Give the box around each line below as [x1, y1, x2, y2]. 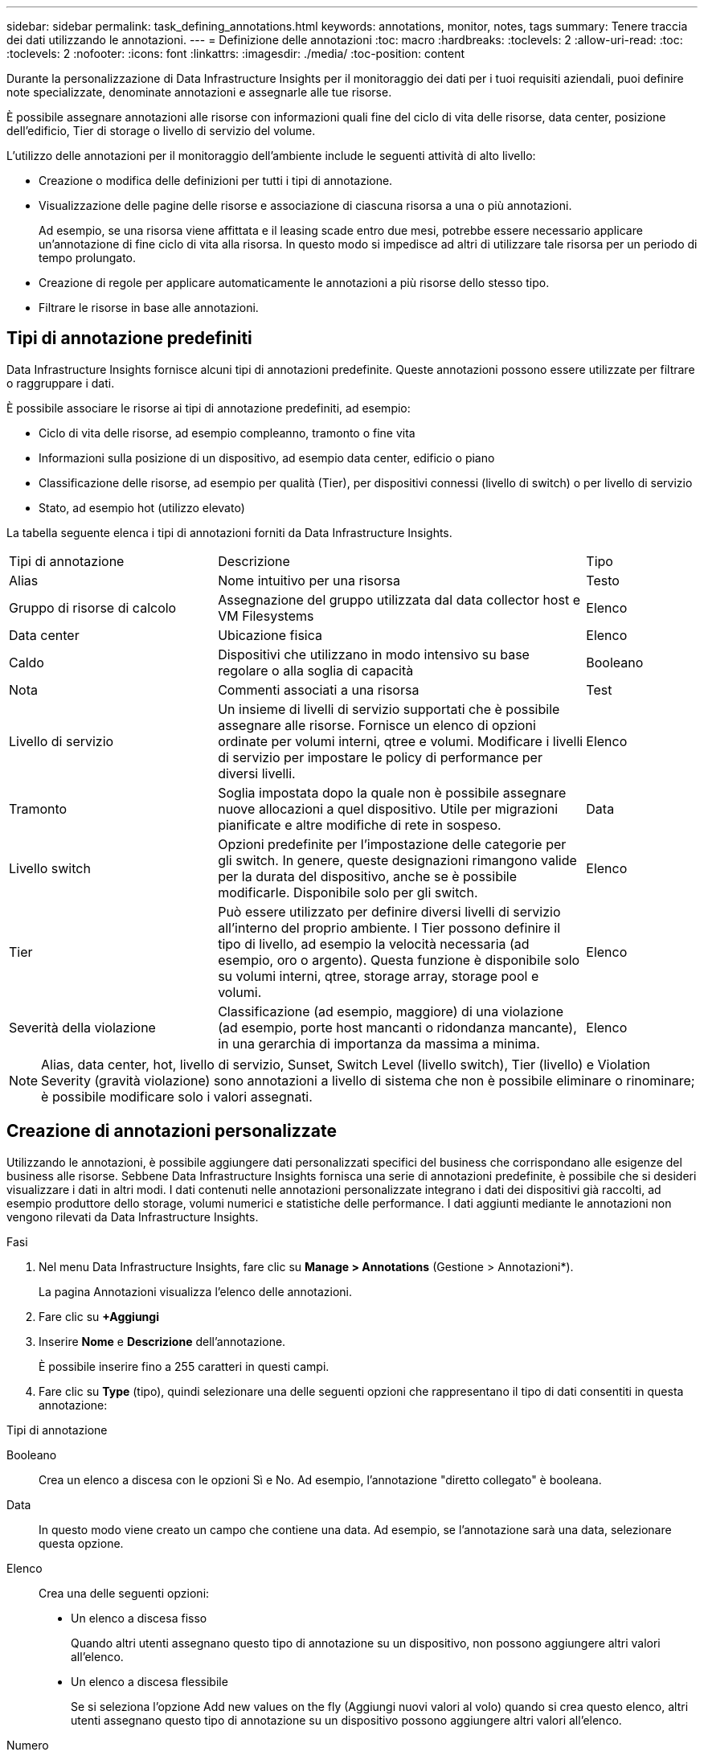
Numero [6, 1738, 49, 1752]
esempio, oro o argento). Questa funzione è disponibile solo [218, 951, 580, 968]
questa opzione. [39, 1536, 124, 1550]
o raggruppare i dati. [6, 375, 115, 390]
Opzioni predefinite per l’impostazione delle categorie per [218, 835, 567, 852]
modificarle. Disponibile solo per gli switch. [218, 884, 478, 901]
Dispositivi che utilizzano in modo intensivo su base [218, 646, 530, 663]
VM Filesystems [218, 607, 314, 624]
